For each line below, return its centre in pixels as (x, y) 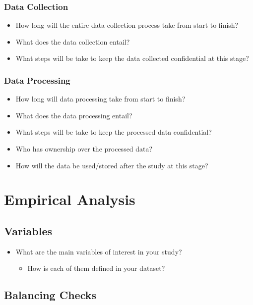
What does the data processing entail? (74, 115)
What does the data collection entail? (73, 41)
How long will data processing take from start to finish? (100, 99)
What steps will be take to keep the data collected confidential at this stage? (132, 58)
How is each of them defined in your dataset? (96, 268)
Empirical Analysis (70, 199)
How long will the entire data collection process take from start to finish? (127, 25)
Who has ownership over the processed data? (84, 149)
